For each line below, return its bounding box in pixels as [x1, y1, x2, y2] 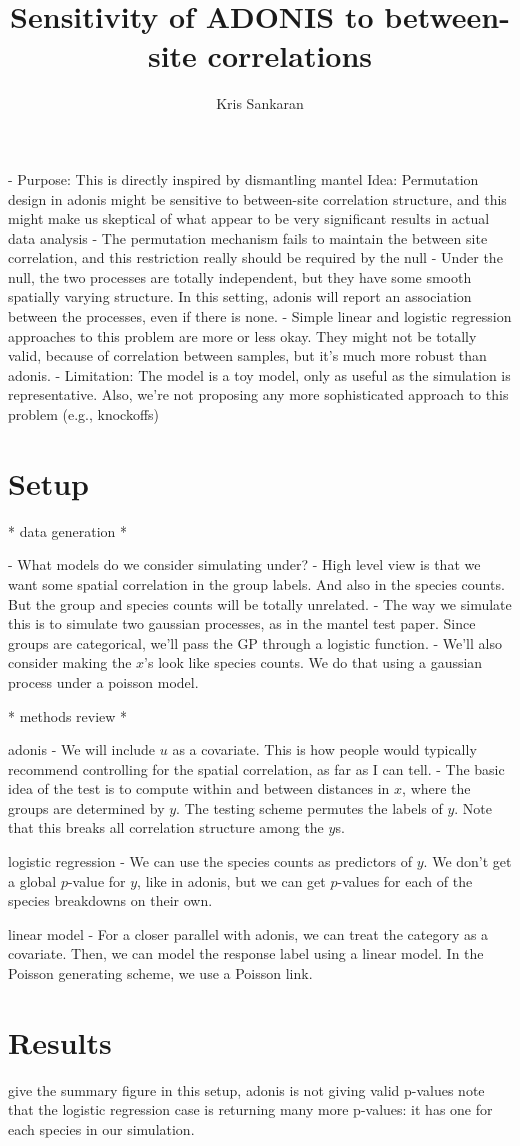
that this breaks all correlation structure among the [8, 817, 324, 838]
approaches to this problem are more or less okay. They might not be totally [8, 325, 477, 346]
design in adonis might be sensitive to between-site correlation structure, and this [8, 188, 507, 209]
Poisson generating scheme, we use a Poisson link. [8, 963, 313, 984]
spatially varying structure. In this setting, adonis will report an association [8, 286, 472, 307]
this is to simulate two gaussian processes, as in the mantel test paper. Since [8, 613, 476, 634]
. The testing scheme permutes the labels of [176, 797, 443, 818]
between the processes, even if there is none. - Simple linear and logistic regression [8, 306, 512, 327]
